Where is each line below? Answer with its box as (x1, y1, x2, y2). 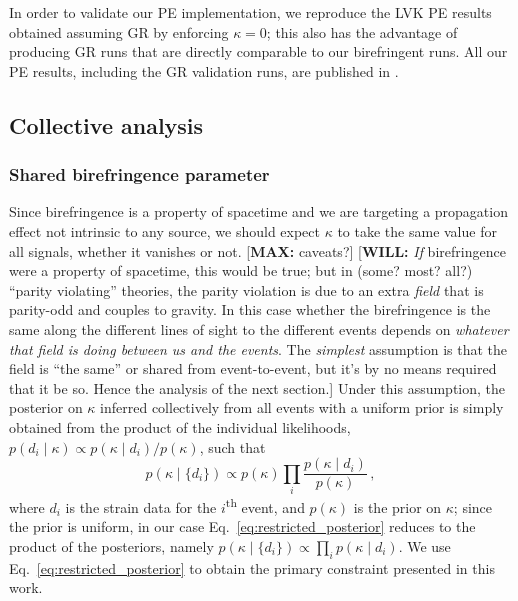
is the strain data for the (65, 496, 217, 517)
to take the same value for (337, 220, 497, 241)
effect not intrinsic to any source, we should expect (9, 220, 320, 241)
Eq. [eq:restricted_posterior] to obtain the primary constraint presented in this (9, 557, 495, 578)
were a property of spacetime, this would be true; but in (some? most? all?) (9, 260, 473, 281)
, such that (199, 436, 266, 457)
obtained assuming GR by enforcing (9, 21, 229, 42)
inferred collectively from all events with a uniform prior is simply (100, 397, 504, 418)
